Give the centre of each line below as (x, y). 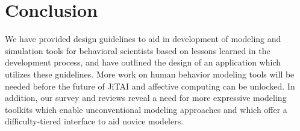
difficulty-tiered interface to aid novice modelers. (94, 121)
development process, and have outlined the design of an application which (143, 62)
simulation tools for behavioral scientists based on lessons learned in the (138, 50)
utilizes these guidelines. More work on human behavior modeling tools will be (150, 74)
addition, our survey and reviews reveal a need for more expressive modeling (146, 98)
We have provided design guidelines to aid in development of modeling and (143, 39)
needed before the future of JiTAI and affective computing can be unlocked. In (150, 86)
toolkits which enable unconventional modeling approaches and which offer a (146, 109)
